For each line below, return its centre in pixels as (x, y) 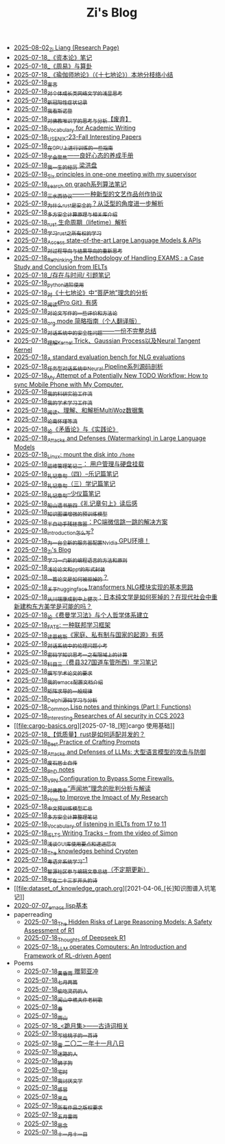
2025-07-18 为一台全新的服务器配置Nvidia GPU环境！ (82, 541)
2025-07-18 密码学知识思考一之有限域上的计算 (71, 653)
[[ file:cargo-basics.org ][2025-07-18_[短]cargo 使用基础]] (94, 725)
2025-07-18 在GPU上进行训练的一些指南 (63, 147)
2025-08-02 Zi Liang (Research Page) (67, 48)
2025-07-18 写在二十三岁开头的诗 (56, 879)
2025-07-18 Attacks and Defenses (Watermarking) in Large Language (110, 439)
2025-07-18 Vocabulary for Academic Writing (74, 128)
